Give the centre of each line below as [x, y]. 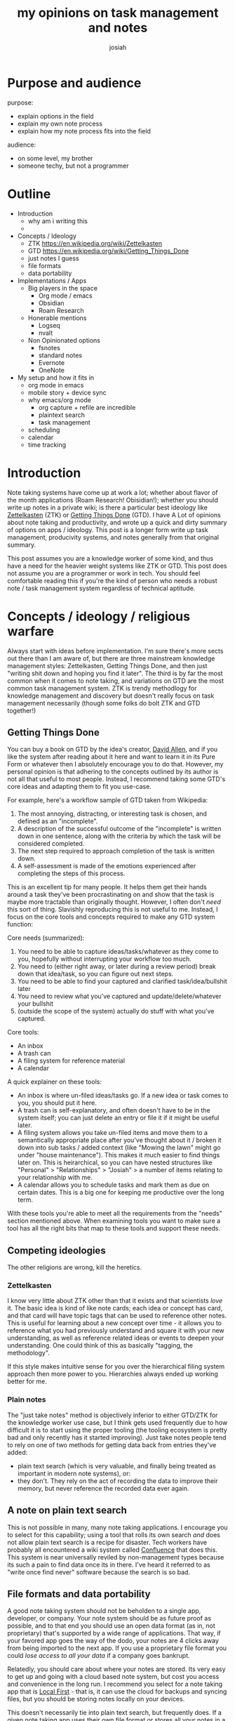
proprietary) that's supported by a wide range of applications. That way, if [114, 1633]
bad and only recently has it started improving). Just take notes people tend [117, 1437]
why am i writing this [58, 221]
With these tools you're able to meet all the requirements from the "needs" [115, 1214]
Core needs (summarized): [46, 938]
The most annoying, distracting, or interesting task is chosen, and [112, 814]
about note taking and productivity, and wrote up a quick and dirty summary [117, 522]
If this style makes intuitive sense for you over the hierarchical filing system [116, 1367]
